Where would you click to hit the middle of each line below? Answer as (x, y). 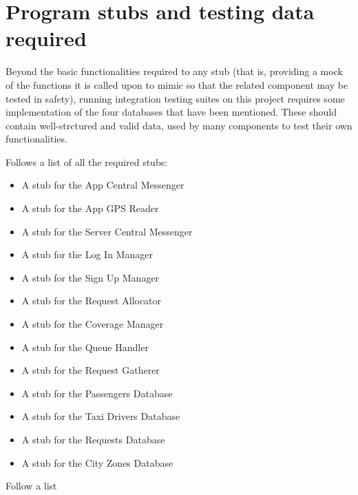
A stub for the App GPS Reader (90, 208)
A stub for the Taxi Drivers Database (101, 416)
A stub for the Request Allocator (92, 301)
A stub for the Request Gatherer (91, 370)
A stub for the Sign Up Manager (91, 277)
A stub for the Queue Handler (85, 347)
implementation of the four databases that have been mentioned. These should (171, 112)
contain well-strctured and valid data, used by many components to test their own (179, 125)
